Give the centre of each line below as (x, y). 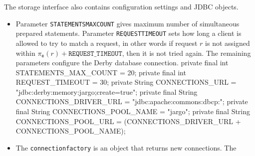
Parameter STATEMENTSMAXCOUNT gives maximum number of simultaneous (127, 23)
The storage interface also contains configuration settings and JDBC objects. (121, 6)
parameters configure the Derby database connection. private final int (122, 63)
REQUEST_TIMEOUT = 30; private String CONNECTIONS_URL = (126, 82)
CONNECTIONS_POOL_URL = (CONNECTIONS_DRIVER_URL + (128, 121)
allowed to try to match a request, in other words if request (107, 43)
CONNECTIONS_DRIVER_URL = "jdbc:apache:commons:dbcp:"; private (132, 101)
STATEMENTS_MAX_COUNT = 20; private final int (101, 72)
